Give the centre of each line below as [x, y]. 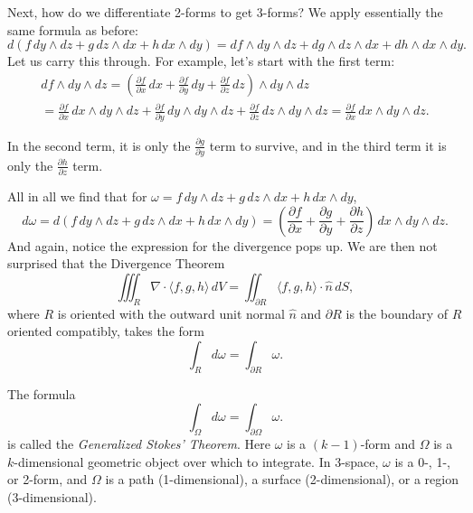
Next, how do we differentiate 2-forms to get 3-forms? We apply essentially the [225, 12]
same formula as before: [73, 29]
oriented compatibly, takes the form [106, 331]
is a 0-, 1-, [422, 461]
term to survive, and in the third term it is [328, 145]
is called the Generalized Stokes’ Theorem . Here [139, 444]
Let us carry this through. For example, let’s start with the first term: [201, 61]
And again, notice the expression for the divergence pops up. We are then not [222, 245]
